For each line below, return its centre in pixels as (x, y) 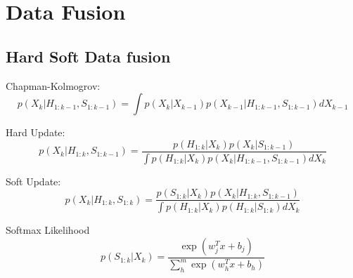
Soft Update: (33, 181)
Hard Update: (36, 132)
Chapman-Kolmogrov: (53, 85)
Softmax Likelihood (48, 230)
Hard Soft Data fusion (88, 56)
